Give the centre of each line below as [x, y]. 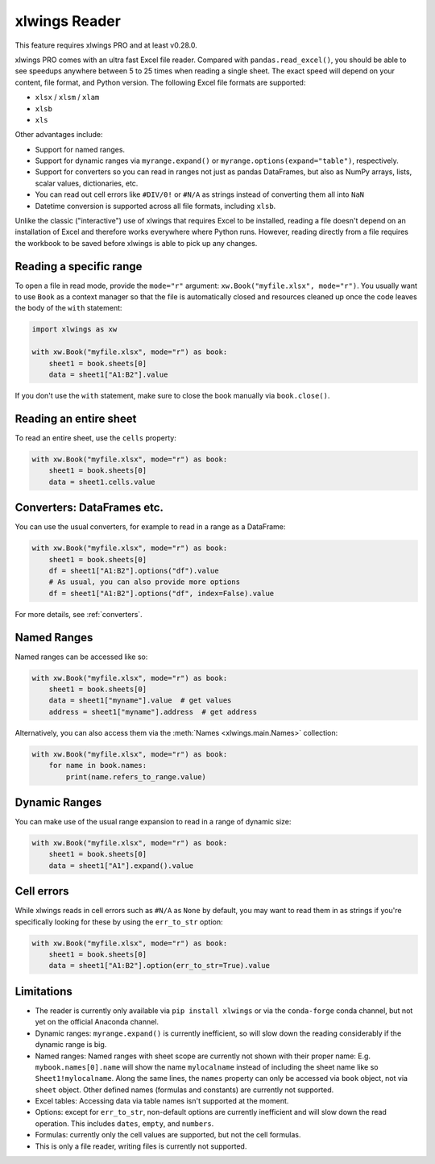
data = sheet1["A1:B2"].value [108, 375]
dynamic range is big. [71, 1045]
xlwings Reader [68, 21]
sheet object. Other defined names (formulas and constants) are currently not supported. [184, 1090]
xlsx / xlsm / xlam [67, 98]
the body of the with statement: [68, 308]
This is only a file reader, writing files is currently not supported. [141, 1146]
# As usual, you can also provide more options [145, 582]
